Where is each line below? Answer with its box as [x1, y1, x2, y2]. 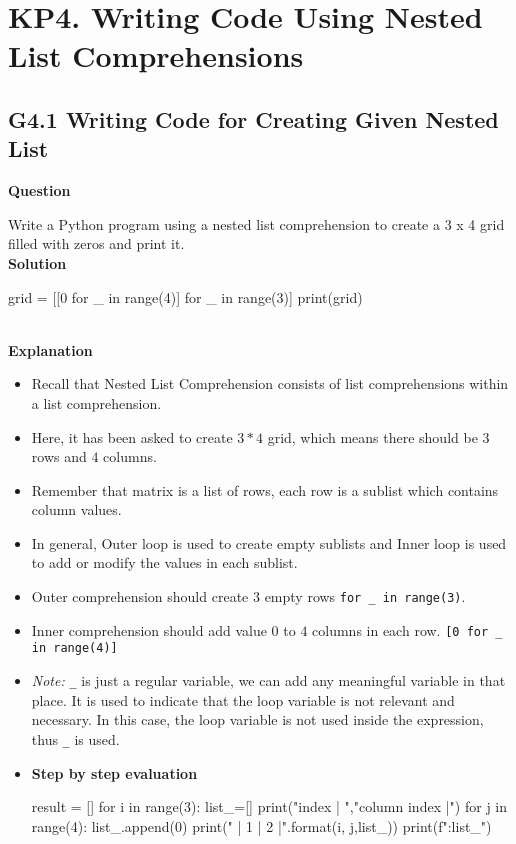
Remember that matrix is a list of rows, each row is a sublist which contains [31, 479, 499, 500]
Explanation [8, 339, 93, 360]
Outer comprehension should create [31, 586, 249, 607]
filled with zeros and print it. [8, 233, 185, 254]
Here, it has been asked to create [31, 426, 233, 447]
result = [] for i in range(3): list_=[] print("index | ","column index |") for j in [31, 796, 507, 817]
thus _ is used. [31, 728, 120, 749]
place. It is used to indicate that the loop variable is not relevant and [31, 689, 455, 710]
